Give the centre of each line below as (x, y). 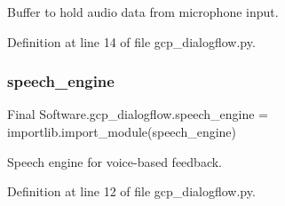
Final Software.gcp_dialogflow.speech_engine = (138, 114)
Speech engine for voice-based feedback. (115, 161)
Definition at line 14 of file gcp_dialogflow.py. (131, 41)
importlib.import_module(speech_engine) (122, 131)
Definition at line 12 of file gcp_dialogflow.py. (131, 191)
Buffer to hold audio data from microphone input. (143, 12)
